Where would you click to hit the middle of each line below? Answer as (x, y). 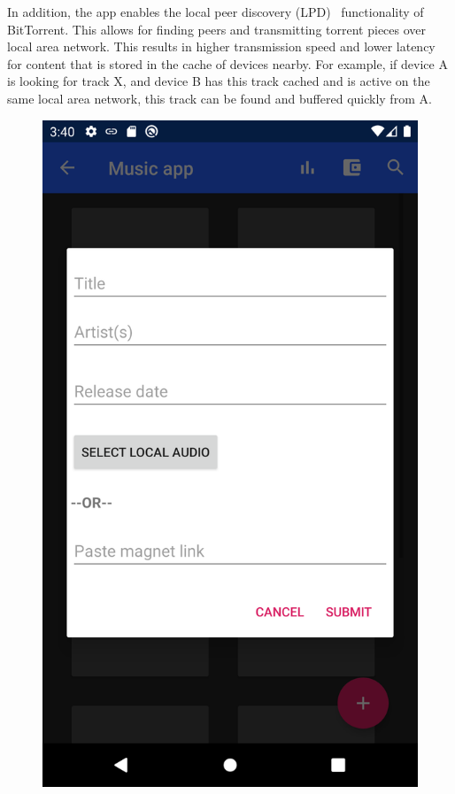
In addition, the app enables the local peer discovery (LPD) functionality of (216, 12)
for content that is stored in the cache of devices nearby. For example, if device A (227, 63)
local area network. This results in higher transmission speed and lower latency (221, 46)
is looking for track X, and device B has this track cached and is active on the (219, 81)
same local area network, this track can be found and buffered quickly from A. (220, 98)
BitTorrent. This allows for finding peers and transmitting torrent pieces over (217, 29)
